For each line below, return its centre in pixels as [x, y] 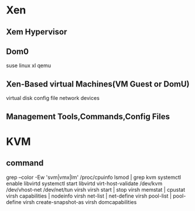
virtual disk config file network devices [53, 98]
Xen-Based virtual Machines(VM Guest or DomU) [98, 84]
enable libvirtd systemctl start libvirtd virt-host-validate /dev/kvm [84, 183]
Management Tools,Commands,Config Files [88, 117]
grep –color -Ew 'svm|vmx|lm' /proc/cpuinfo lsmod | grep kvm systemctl [94, 177]
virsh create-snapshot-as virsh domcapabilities [80, 202]
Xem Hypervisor [37, 32]
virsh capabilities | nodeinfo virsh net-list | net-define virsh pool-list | [89, 196]
